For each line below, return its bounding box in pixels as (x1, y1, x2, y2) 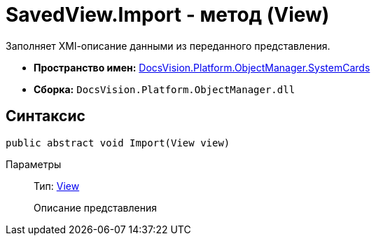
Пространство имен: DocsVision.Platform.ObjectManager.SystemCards (34, 61, 370, 74)
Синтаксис (6, 107, 85, 125)
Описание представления (34, 201, 157, 214)
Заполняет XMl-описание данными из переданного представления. (6, 39, 330, 52)
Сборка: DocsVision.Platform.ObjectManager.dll (34, 83, 295, 95)
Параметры (6, 158, 62, 170)
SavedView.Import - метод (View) (6, 3, 330, 27)
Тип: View (34, 179, 80, 192)
